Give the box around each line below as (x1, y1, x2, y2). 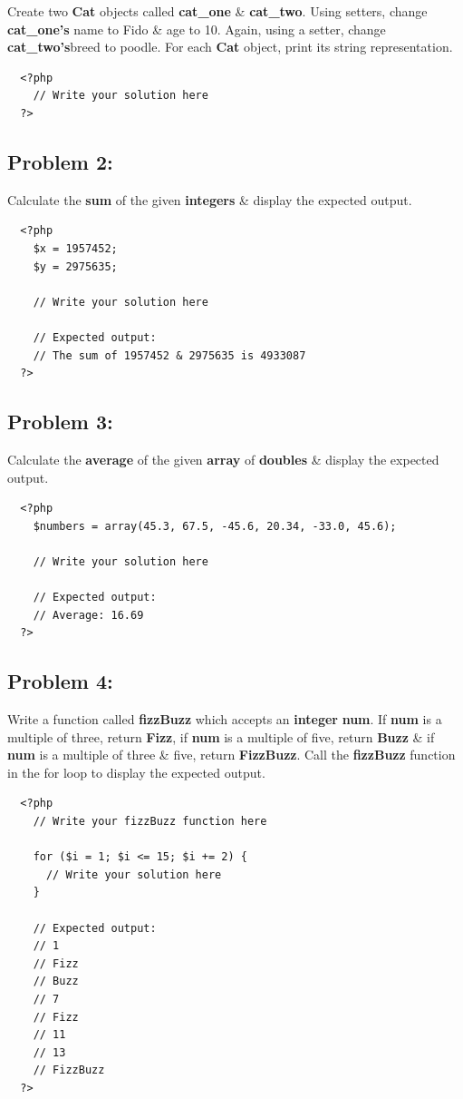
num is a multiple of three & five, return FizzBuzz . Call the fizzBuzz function (7, 745, 456, 764)
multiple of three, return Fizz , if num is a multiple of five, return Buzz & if (7, 727, 435, 746)
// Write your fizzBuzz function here (33, 815, 267, 829)
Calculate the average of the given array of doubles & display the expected (7, 449, 439, 468)
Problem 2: (7, 147, 113, 175)
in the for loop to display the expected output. (7, 762, 265, 781)
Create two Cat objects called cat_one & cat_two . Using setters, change (7, 2, 428, 20)
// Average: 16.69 (33, 608, 144, 622)
